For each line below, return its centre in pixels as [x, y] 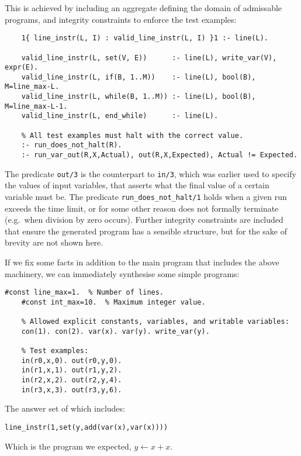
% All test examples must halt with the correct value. [132, 135]
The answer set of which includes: [65, 408]
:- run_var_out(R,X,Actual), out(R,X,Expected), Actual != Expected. [160, 155]
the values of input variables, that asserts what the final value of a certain [137, 185]
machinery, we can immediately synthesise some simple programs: [122, 273]
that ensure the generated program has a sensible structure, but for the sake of [146, 231]
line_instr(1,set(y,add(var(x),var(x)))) [87, 427]
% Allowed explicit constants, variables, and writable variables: [155, 322]
